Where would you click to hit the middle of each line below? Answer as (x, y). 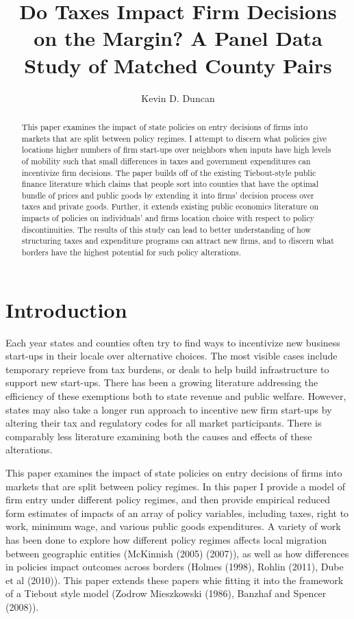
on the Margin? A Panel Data (178, 38)
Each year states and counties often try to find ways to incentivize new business (173, 342)
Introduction (66, 309)
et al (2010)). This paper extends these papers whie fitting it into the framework (175, 580)
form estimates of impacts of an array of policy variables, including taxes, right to (177, 513)
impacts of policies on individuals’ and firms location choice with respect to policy (168, 218)
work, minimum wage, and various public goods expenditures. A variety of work (173, 526)
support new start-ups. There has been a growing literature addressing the (162, 382)
